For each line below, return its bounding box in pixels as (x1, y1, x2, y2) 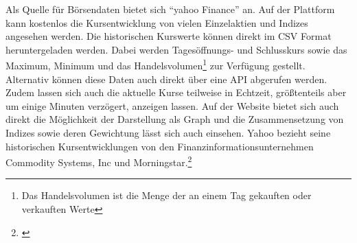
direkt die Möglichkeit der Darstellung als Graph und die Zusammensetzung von (5, 112, 344, 126)
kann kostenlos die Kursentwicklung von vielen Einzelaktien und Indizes (5, 15, 308, 30)
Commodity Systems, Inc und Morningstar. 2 (5, 153, 192, 169)
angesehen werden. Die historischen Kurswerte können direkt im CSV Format (5, 29, 332, 43)
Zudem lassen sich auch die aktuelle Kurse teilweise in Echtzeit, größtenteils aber (5, 85, 347, 100)
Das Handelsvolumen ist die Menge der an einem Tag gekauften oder (21, 188, 312, 202)
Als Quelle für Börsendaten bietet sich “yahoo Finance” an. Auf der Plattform (5, 2, 335, 16)
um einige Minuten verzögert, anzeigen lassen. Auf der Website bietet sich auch (5, 98, 339, 113)
